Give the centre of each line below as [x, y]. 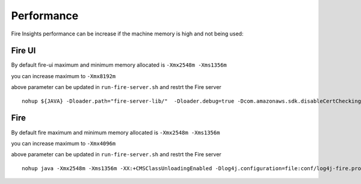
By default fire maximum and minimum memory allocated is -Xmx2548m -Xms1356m [116, 132]
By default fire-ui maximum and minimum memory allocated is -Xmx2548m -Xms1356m [119, 65]
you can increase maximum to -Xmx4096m [63, 143]
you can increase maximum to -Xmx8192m [63, 76]
